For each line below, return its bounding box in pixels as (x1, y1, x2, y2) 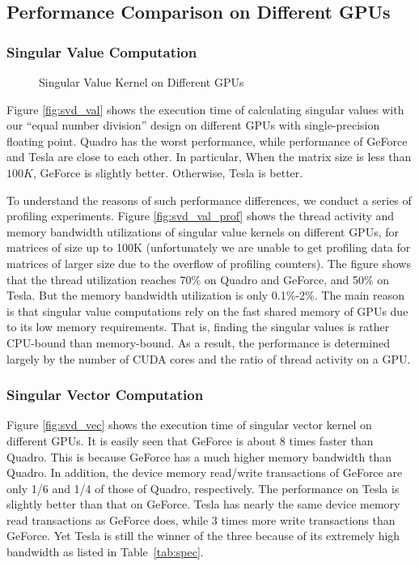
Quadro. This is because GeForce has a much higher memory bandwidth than (6, 448, 391, 465)
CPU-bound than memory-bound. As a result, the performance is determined (6, 334, 390, 351)
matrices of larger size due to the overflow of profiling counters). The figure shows (6, 254, 411, 271)
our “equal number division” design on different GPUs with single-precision (6, 117, 380, 134)
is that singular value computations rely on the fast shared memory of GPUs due (6, 302, 408, 319)
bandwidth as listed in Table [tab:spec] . (6, 543, 204, 560)
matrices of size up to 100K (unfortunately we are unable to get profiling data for (6, 239, 411, 256)
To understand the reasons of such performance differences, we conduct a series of (6, 191, 412, 208)
